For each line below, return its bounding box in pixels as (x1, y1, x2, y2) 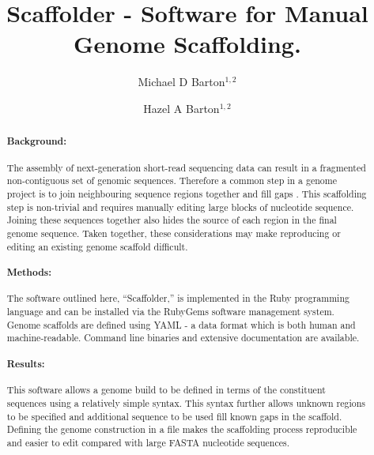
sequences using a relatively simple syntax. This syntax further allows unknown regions (6, 396, 366, 409)
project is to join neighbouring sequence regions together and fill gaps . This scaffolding (6, 187, 367, 201)
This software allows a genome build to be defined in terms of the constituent (6, 383, 326, 397)
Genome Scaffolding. (74, 28, 301, 60)
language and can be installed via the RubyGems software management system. (6, 305, 334, 318)
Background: (6, 134, 66, 149)
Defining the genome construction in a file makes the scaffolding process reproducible (6, 423, 357, 436)
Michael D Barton (138, 73, 225, 90)
